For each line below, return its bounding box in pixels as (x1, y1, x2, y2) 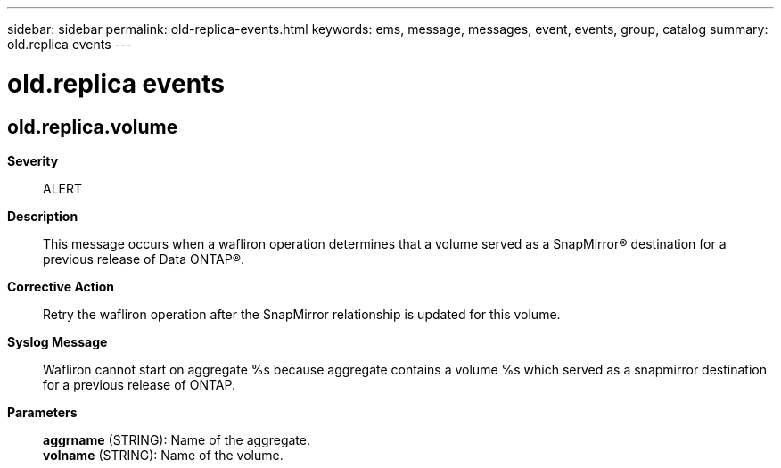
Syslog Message (7, 333, 108, 349)
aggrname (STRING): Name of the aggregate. (43, 431, 310, 447)
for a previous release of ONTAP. (43, 376, 235, 392)
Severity (7, 152, 59, 168)
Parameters (7, 404, 78, 420)
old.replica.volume (7, 115, 178, 138)
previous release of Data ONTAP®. (43, 250, 244, 267)
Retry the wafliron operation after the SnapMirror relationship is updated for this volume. (43, 306, 561, 322)
